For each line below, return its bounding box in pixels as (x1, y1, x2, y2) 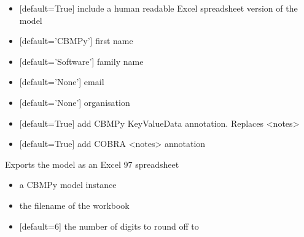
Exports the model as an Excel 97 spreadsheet (5, 157, 179, 170)
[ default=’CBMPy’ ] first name (19, 34, 133, 47)
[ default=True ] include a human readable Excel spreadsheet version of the (19, 2, 298, 14)
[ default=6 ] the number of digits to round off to (19, 219, 199, 232)
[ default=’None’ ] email (19, 75, 104, 88)
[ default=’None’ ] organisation (19, 96, 130, 108)
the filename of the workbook (19, 198, 130, 211)
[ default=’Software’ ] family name (19, 55, 144, 67)
